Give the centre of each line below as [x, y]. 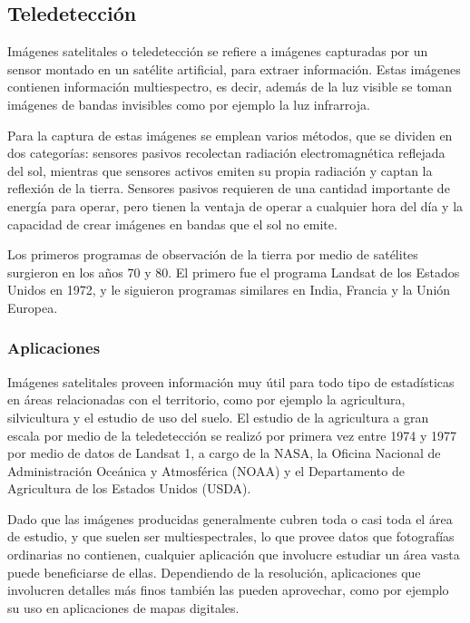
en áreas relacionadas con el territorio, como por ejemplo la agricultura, [206, 399]
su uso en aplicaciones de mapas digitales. [123, 607]
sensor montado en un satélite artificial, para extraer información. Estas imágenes [234, 68]
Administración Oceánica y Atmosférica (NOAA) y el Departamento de [206, 470]
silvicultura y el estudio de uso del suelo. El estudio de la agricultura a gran [218, 417]
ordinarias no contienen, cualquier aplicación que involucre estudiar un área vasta [234, 555]
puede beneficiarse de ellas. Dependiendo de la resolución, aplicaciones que [214, 572]
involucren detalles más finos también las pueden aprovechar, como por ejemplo [228, 590]
